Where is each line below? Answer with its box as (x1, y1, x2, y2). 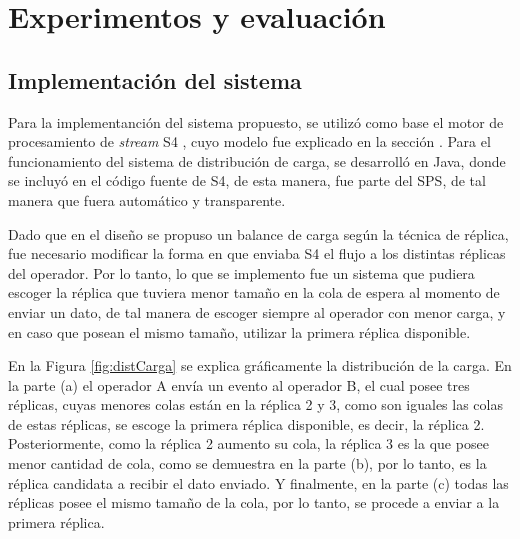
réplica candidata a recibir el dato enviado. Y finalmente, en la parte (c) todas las (8, 472, 509, 493)
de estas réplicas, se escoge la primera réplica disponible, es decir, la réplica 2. (8, 413, 485, 434)
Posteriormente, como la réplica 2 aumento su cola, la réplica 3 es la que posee (8, 433, 489, 454)
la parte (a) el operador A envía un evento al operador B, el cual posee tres (8, 374, 470, 395)
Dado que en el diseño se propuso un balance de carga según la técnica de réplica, (8, 223, 509, 244)
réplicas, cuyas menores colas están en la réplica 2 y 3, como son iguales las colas (8, 394, 503, 415)
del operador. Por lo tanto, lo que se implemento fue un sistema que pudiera (8, 262, 475, 283)
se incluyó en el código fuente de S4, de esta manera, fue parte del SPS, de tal (8, 170, 486, 191)
